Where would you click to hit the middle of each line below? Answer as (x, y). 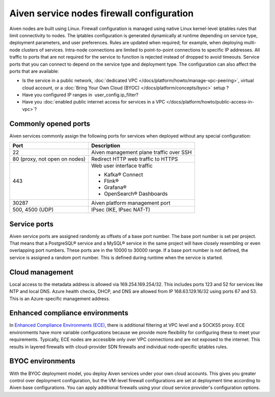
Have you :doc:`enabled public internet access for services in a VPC (94, 102)
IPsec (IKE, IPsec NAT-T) (120, 210)
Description (106, 146)
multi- (250, 43)
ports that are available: (34, 71)
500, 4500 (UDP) (33, 210)
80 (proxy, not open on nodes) (49, 159)
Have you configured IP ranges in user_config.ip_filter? (80, 95)
